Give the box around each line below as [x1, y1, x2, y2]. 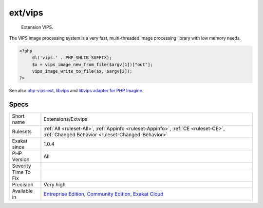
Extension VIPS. [21, 24, 53, 30]
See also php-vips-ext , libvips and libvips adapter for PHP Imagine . [9, 88, 144, 94]
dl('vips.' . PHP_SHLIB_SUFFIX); [32, 55, 112, 61]
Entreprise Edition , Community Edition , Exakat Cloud [43, 191, 164, 197]
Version [12, 156, 30, 163]
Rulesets [12, 128, 32, 135]
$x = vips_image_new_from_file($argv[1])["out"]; [32, 62, 153, 67]
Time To [12, 169, 31, 176]
